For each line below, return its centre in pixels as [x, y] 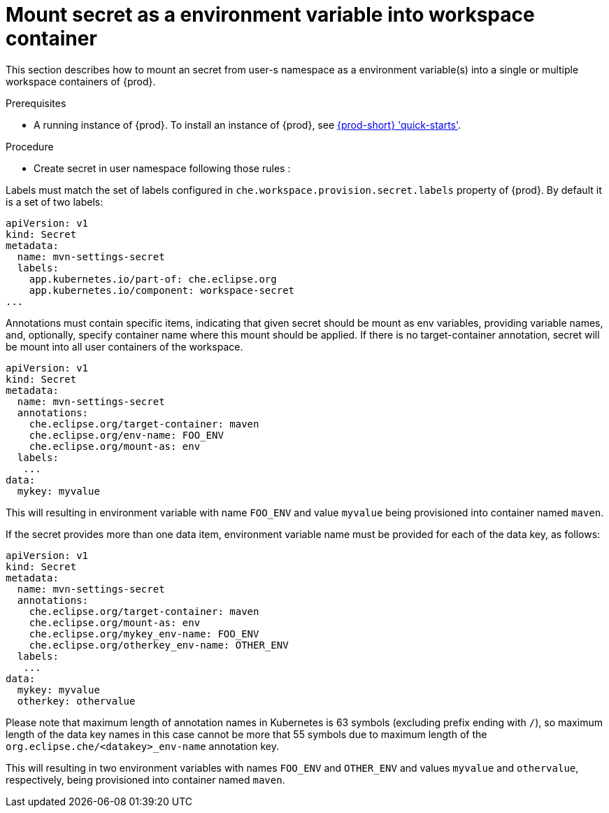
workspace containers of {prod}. [81, 81]
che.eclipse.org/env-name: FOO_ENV [126, 435]
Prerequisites [36, 103]
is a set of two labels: [55, 202]
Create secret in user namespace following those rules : [162, 168]
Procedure [30, 146]
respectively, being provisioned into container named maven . [145, 779]
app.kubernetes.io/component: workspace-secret [162, 290]
